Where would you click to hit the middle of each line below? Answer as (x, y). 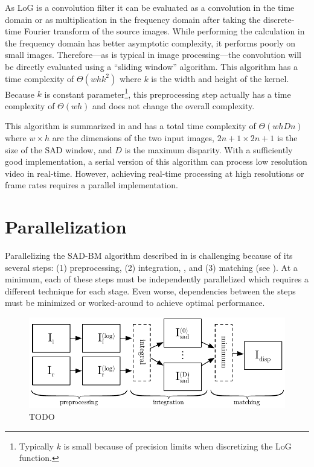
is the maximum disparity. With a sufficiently (209, 149)
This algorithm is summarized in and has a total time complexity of (130, 126)
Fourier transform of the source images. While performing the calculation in (164, 31)
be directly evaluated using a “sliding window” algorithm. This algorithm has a (151, 66)
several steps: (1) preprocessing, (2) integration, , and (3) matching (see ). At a (151, 267)
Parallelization (66, 227)
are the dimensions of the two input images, (133, 138)
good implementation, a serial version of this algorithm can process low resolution (156, 161)
